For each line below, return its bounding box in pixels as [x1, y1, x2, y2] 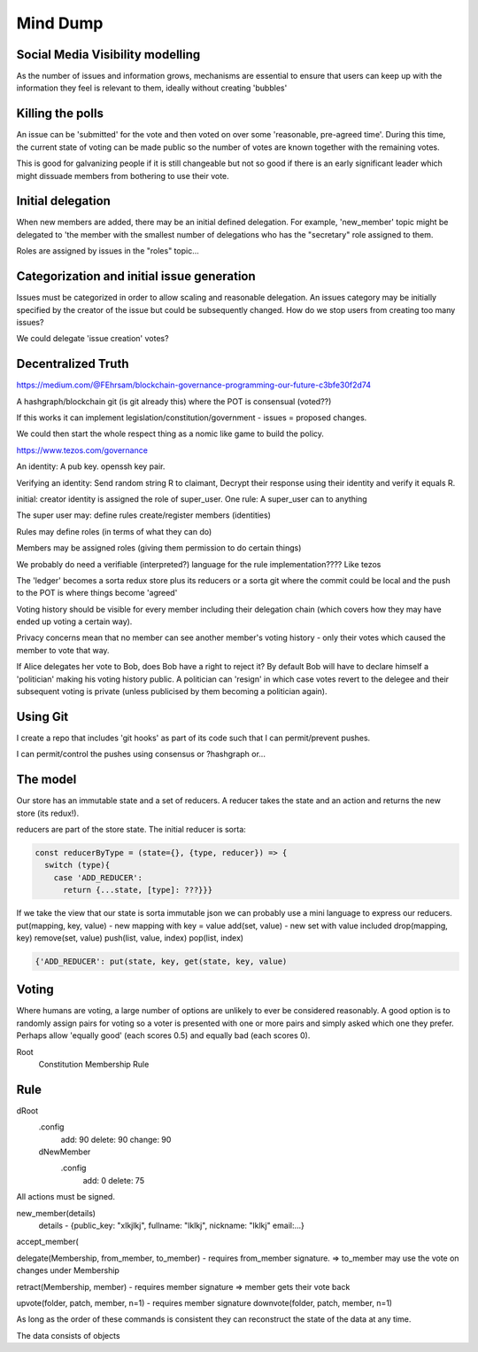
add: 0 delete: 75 [82, 1175, 145, 1185]
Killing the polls [16, 106, 104, 121]
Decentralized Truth [16, 356, 129, 371]
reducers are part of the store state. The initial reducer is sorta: [16, 824, 247, 834]
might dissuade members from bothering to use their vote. [16, 170, 229, 181]
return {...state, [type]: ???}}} [63, 885, 212, 895]
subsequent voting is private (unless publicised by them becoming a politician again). [16, 686, 328, 697]
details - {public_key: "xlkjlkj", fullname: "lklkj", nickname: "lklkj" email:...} [38, 1220, 305, 1231]
